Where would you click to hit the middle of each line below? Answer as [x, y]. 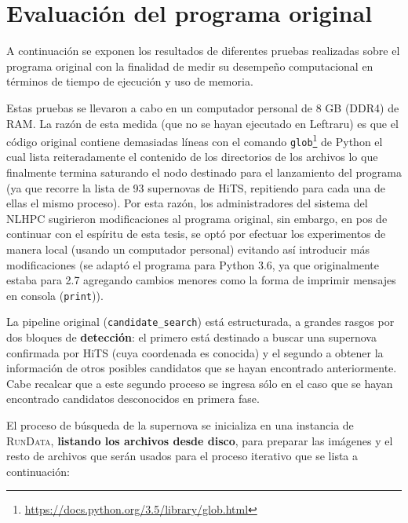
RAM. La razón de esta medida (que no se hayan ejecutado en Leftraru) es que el [202, 123]
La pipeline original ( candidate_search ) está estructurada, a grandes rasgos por [200, 322]
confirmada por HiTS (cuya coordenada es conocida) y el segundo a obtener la [195, 352]
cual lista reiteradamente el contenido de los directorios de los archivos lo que [192, 157]
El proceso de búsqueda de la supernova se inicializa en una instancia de [180, 425]
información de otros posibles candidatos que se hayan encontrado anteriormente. [202, 368]
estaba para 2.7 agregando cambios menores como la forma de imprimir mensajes [201, 280]
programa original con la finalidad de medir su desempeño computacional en [190, 66]
